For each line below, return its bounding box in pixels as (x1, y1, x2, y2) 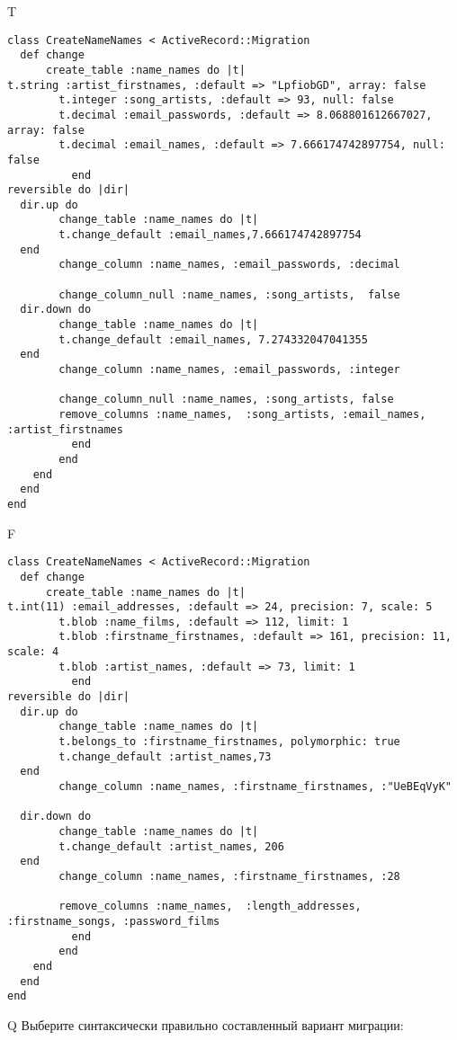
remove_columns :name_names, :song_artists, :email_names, (58, 408, 426, 421)
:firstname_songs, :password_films (7, 914, 220, 928)
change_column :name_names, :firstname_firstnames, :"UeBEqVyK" (58, 780, 452, 794)
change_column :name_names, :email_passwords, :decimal (58, 258, 400, 271)
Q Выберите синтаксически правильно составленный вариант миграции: (7, 1015, 404, 1034)
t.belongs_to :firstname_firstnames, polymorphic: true (58, 735, 400, 749)
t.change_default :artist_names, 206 (58, 840, 284, 853)
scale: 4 (7, 645, 59, 659)
